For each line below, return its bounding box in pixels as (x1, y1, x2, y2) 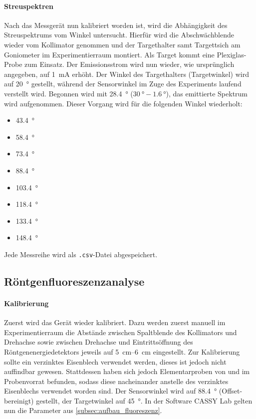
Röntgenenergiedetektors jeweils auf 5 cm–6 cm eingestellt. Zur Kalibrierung (4, 346, 240, 357)
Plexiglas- (217, 49, 247, 59)
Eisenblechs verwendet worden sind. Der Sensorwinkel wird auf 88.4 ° (4, 386, 217, 396)
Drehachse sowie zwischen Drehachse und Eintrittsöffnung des (4, 337, 193, 347)
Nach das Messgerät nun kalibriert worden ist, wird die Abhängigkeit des (4, 19, 228, 30)
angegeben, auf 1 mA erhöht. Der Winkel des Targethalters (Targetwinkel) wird (4, 68, 249, 79)
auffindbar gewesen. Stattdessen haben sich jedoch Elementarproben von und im (4, 366, 250, 377)
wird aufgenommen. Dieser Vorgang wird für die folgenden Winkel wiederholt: (4, 98, 243, 108)
